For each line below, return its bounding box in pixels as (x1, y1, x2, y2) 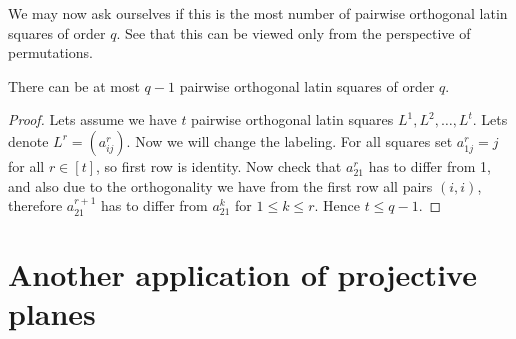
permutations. (8, 42, 93, 63)
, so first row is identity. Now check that (96, 155, 342, 176)
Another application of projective (8, 253, 477, 294)
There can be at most (8, 75, 140, 96)
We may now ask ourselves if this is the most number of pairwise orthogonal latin (8, 3, 508, 23)
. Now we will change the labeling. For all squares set (126, 130, 453, 151)
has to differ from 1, (368, 155, 491, 176)
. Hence (314, 195, 360, 216)
